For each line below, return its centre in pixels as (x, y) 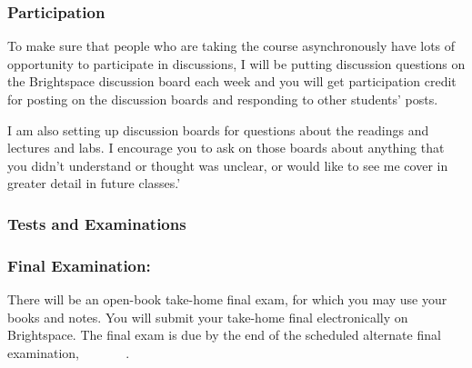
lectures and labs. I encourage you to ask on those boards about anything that (226, 148)
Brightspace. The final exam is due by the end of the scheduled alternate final (224, 335)
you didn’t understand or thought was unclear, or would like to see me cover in (228, 165)
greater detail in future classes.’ (94, 183)
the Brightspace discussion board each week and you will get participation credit (232, 81)
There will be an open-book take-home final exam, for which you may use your (227, 299)
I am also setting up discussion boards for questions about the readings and (218, 129)
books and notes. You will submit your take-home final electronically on (208, 317)
